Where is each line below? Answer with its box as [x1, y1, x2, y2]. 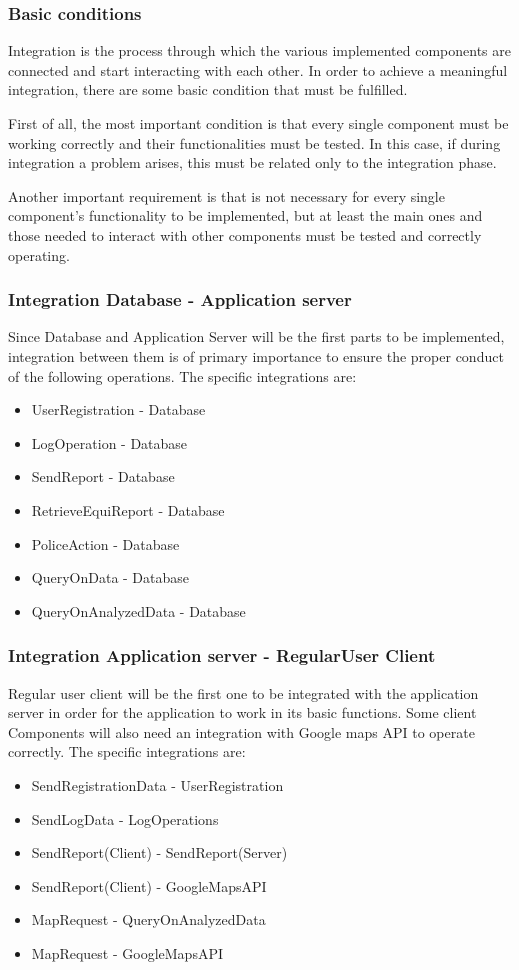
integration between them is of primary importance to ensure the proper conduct [8, 345, 504, 366]
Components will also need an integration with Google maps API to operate [8, 721, 475, 742]
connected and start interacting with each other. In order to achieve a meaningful [8, 59, 508, 80]
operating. [8, 244, 70, 265]
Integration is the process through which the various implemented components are [8, 40, 512, 61]
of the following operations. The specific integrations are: [8, 365, 357, 386]
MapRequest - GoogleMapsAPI [31, 942, 223, 963]
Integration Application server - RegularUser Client [8, 643, 436, 668]
